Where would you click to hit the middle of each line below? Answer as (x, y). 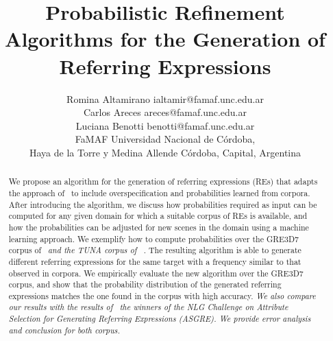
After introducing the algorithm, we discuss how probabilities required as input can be (163, 204)
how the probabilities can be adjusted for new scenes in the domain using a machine (159, 227)
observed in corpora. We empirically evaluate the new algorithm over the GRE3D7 (156, 273)
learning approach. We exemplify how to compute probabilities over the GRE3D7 (154, 238)
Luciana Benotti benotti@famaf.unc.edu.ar (165, 125)
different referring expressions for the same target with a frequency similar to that (155, 261)
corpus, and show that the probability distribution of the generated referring (145, 284)
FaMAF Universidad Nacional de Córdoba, (165, 139)
